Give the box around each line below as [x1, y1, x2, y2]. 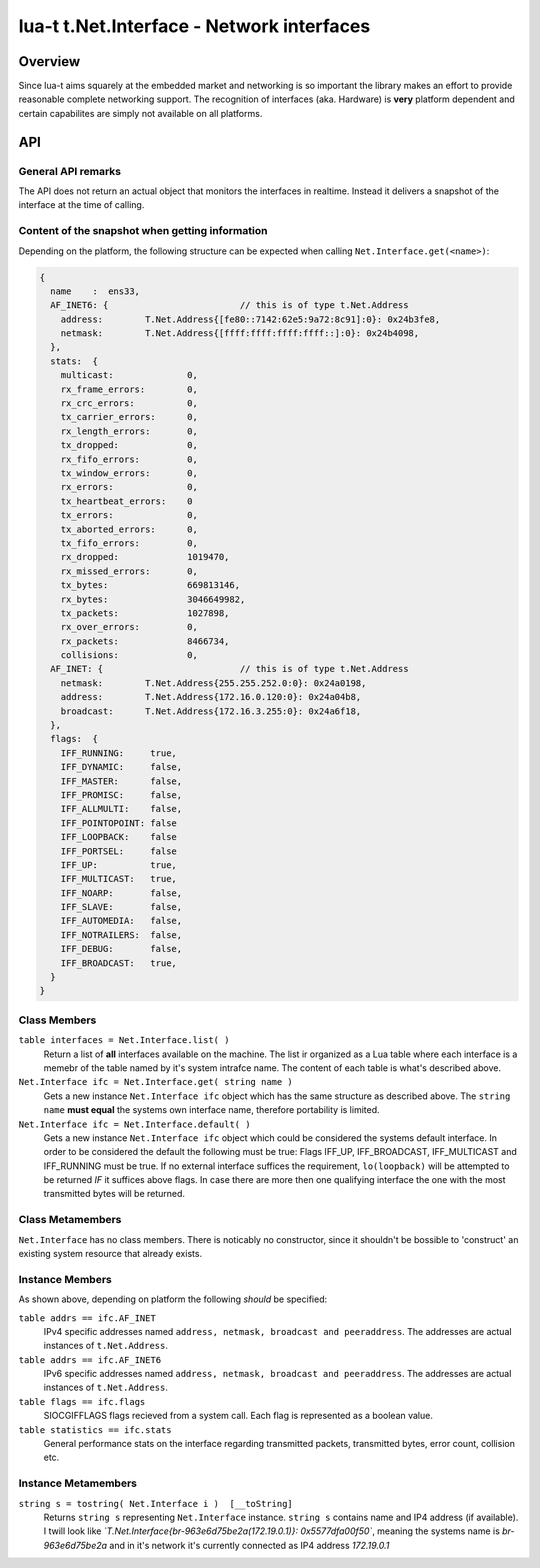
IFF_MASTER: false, [60, 775, 183, 787]
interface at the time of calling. [18, 199, 145, 211]
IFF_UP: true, [60, 859, 177, 870]
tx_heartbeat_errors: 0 [60, 495, 194, 507]
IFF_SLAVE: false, [60, 901, 183, 913]
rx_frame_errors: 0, [60, 383, 199, 395]
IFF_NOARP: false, [60, 887, 183, 899]
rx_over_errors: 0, [60, 621, 199, 633]
